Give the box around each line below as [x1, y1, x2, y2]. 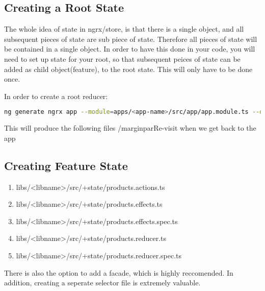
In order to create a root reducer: [4, 90, 108, 101]
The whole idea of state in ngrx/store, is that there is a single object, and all [4, 23, 244, 34]
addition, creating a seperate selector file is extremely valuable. [4, 277, 201, 288]
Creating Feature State [4, 157, 128, 173]
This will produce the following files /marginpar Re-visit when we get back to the [4, 123, 256, 133]
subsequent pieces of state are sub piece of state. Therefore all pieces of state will [4, 33, 257, 44]
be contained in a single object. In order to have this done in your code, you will [4, 43, 255, 54]
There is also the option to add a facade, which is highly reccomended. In [4, 267, 233, 278]
